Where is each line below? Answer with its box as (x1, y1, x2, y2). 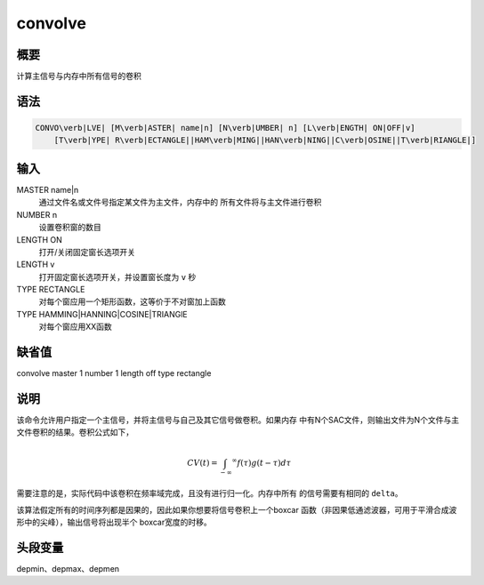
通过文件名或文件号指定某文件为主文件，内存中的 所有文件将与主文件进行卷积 (38, 196, 322, 208)
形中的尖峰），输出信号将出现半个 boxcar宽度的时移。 (16, 517, 213, 528)
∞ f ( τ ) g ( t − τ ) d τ (231, 456, 292, 468)
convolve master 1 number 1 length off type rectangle (16, 368, 212, 379)
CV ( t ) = (187, 458, 218, 468)
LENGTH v (16, 259, 55, 270)
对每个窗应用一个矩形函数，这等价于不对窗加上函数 (38, 296, 226, 307)
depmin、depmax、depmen (16, 564, 120, 574)
